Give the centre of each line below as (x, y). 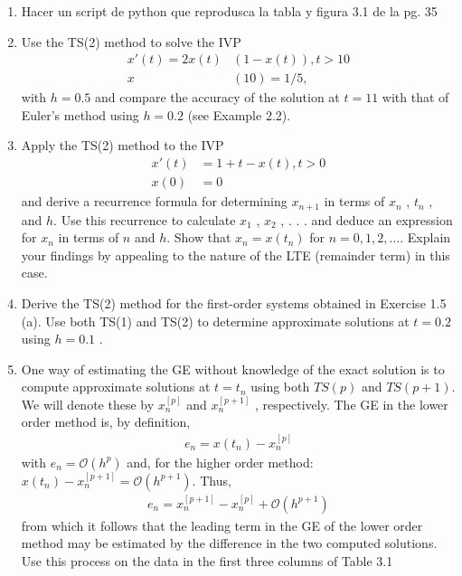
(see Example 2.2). (239, 114)
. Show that (199, 237)
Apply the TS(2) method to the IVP (123, 145)
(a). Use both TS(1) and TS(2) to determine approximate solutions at (215, 321)
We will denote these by (88, 404)
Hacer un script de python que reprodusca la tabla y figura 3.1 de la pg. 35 (229, 11)
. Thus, (212, 480)
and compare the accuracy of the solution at (217, 97)
